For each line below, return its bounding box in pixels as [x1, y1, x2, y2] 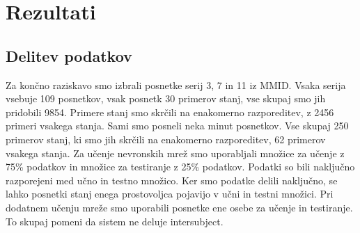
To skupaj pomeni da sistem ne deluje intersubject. [6, 214, 224, 228]
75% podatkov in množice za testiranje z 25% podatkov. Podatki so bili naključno [6, 159, 355, 174]
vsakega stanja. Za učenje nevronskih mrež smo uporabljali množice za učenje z [6, 145, 345, 160]
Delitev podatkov [6, 45, 132, 66]
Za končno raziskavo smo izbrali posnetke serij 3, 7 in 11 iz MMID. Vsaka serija [6, 77, 346, 92]
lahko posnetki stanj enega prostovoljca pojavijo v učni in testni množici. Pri [6, 186, 334, 201]
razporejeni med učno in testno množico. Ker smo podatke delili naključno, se [6, 172, 338, 187]
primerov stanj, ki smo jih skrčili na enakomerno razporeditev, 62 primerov [6, 131, 326, 146]
